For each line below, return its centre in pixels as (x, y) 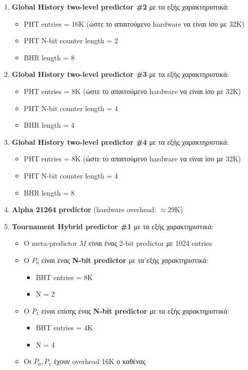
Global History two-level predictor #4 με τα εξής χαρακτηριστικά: (120, 142)
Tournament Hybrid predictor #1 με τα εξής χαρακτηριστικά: (113, 226)
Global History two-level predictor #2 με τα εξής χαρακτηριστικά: (120, 7)
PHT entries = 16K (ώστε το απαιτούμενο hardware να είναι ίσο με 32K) (134, 23)
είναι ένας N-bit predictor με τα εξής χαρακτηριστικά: (125, 260)
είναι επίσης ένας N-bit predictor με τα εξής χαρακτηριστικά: (135, 310)
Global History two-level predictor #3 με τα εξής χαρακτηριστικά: (120, 74)
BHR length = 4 (49, 125)
